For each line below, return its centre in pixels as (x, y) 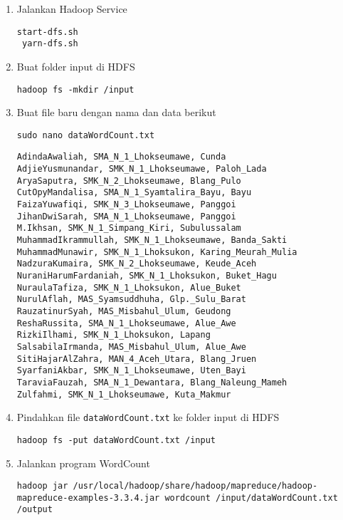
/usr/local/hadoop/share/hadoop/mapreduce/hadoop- (195, 486)
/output (35, 510)
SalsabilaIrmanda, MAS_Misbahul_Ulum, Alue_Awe (131, 347)
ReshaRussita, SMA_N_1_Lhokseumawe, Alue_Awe (126, 323)
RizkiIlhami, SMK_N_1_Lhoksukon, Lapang (114, 335)
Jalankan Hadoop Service (72, 9)
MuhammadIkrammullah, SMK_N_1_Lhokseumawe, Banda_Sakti (152, 240)
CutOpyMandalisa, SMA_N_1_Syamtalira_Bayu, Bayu (134, 193)
